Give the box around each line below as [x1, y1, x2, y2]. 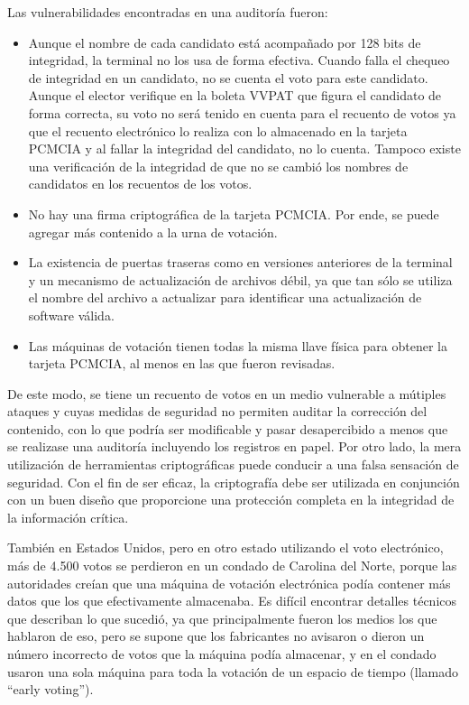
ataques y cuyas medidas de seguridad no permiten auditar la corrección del [7, 402, 428, 421]
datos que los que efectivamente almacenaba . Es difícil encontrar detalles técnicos [7, 591, 457, 610]
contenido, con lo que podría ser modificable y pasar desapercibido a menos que [7, 419, 448, 438]
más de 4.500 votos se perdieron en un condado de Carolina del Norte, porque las [7, 556, 457, 575]
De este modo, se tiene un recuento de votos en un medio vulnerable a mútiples [7, 384, 446, 403]
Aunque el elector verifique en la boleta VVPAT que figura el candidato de [28, 86, 442, 105]
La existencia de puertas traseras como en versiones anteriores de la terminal [28, 253, 453, 272]
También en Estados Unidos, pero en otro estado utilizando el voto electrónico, [7, 538, 444, 557]
